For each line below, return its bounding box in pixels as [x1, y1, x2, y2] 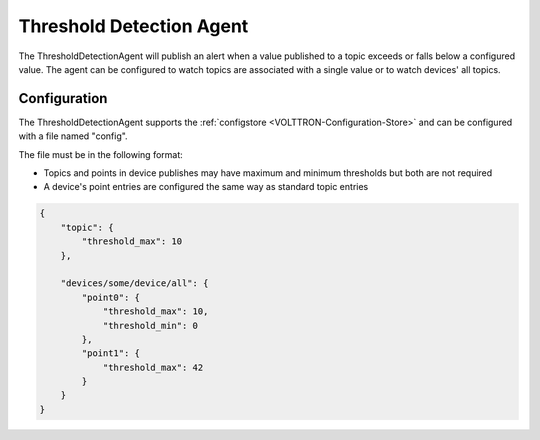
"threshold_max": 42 [102, 361, 204, 373]
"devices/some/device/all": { [60, 278, 209, 289]
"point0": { [81, 291, 140, 303]
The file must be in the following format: [18, 148, 184, 160]
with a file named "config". [18, 130, 129, 142]
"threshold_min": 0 [102, 320, 199, 331]
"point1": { [81, 348, 140, 359]
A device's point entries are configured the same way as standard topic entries [43, 181, 369, 193]
